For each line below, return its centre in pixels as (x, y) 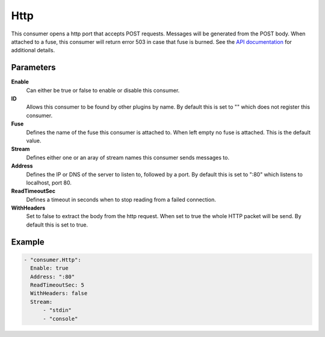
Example (28, 242)
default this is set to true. (57, 225)
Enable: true (49, 268)
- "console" (60, 319)
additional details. (33, 50)
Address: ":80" (53, 277)
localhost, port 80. (49, 183)
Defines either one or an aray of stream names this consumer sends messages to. (128, 157)
